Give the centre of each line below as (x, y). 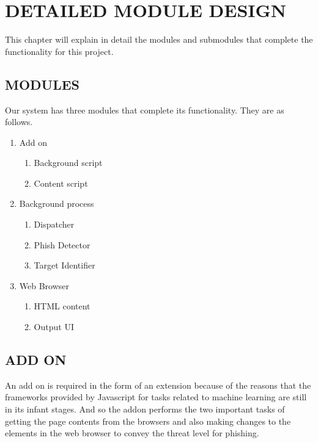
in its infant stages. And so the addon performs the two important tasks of (145, 409)
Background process (57, 203)
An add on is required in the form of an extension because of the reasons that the (158, 385)
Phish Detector (62, 244)
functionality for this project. (59, 51)
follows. (19, 122)
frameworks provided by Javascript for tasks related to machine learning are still (156, 397)
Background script (68, 163)
